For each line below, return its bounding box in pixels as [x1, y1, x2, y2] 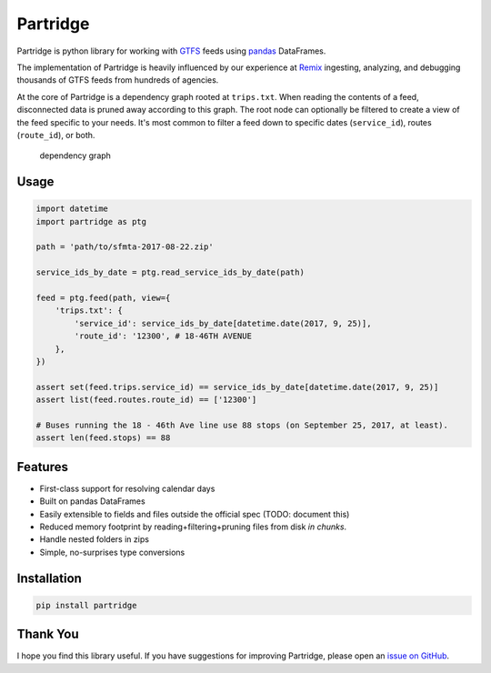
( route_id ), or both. [16, 129, 95, 140]
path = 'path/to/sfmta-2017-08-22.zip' [35, 242, 214, 252]
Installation [16, 570, 82, 586]
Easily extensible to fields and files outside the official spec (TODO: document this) [39, 508, 350, 519]
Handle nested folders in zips [39, 534, 150, 545]
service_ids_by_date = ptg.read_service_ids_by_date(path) [35, 267, 305, 277]
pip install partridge [35, 600, 137, 610]
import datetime [35, 204, 109, 214]
